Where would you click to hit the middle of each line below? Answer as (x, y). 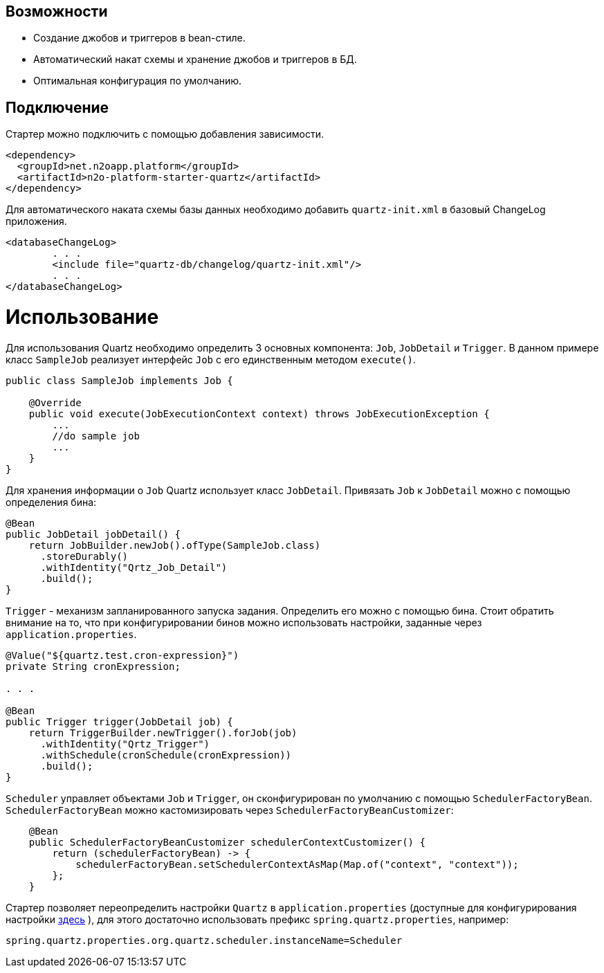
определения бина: (51, 502)
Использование (82, 317)
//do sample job (96, 436)
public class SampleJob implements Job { (119, 380)
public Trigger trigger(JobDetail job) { (119, 721)
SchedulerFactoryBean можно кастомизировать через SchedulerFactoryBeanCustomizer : (230, 810)
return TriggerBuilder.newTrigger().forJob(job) (163, 733)
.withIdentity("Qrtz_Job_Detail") (134, 567)
